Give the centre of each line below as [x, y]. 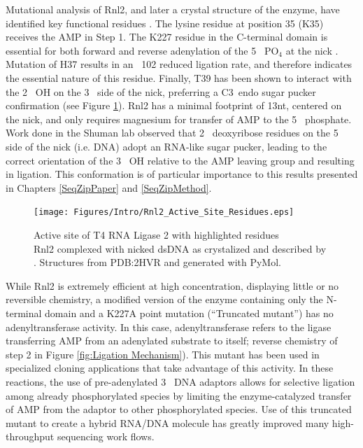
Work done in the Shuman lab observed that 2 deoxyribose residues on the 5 [172, 133]
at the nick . [312, 50]
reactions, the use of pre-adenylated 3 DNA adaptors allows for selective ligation [180, 381]
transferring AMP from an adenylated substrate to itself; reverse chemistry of [172, 341]
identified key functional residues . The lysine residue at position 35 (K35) [165, 23]
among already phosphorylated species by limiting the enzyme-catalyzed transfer [179, 395]
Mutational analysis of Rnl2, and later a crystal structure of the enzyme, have [173, 9]
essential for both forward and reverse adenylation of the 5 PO [142, 50]
